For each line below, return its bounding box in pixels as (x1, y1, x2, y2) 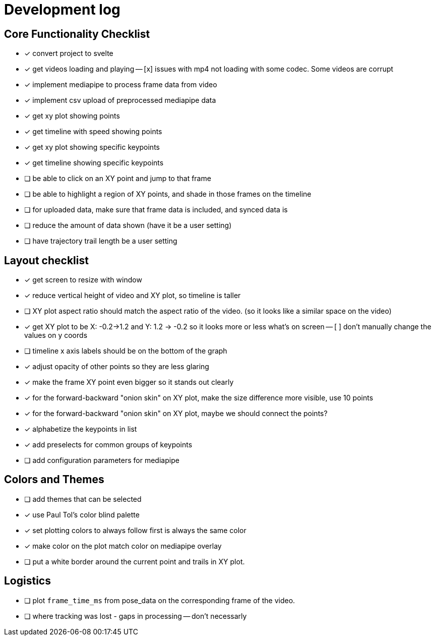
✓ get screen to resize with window (24, 275, 142, 284)
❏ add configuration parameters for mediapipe (24, 456, 179, 465)
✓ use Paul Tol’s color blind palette (24, 510, 140, 519)
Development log (4, 1, 120, 18)
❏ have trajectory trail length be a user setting (24, 237, 177, 246)
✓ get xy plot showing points (24, 111, 120, 121)
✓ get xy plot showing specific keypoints (24, 143, 160, 152)
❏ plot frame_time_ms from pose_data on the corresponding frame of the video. (24, 596, 295, 605)
